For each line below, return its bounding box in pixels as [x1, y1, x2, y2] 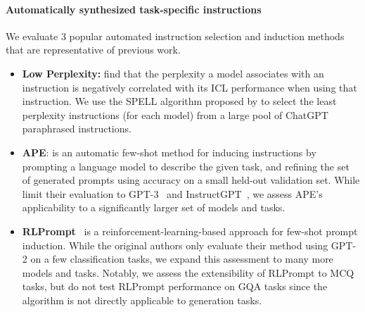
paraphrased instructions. [22, 121, 132, 136]
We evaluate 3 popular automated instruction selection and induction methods [6, 28, 345, 43]
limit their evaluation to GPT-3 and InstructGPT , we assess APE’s [22, 186, 323, 201]
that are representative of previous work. [6, 42, 181, 57]
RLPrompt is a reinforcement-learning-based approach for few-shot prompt [22, 223, 358, 238]
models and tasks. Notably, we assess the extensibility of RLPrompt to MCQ [22, 265, 354, 280]
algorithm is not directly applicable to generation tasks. [22, 292, 262, 307]
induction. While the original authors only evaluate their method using [22, 237, 328, 252]
